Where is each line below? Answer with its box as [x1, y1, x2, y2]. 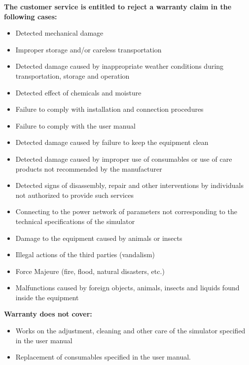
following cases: [4, 11, 57, 21]
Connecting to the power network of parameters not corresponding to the [15, 206, 237, 217]
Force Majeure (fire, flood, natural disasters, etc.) [15, 266, 165, 276]
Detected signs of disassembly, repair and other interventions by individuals [15, 180, 244, 190]
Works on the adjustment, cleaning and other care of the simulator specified [15, 325, 246, 336]
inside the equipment [15, 292, 79, 302]
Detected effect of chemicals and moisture [15, 87, 142, 97]
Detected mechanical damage [15, 28, 104, 38]
